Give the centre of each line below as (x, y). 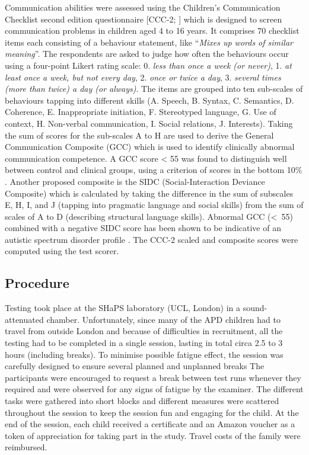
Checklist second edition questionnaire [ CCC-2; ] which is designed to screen (144, 19)
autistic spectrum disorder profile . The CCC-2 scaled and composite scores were (152, 239)
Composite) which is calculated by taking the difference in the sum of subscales (149, 193)
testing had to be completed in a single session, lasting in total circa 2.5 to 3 (144, 343)
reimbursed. (26, 447)
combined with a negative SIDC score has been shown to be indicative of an (143, 228)
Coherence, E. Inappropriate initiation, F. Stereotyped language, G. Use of (141, 112)
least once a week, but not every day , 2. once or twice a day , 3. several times (143, 77)
